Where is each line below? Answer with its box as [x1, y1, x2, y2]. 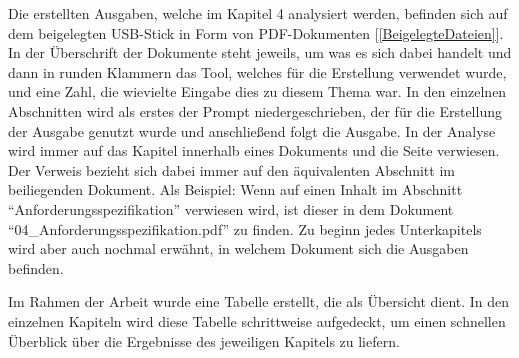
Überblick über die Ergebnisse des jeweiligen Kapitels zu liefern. [8, 330, 400, 351]
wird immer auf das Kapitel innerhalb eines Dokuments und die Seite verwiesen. [8, 140, 500, 161]
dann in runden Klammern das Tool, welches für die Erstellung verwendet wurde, [8, 61, 507, 82]
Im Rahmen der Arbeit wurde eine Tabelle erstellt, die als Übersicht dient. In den [8, 291, 510, 312]
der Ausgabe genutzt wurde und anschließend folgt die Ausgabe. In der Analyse [8, 120, 496, 141]
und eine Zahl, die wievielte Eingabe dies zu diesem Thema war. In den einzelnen [8, 81, 507, 102]
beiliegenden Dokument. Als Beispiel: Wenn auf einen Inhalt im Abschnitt [8, 179, 463, 200]
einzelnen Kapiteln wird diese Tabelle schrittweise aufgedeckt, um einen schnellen [8, 310, 506, 331]
